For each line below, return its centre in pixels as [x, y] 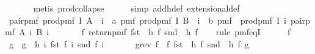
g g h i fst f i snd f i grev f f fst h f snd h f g [129, 43]
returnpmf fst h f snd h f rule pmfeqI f [190, 32]
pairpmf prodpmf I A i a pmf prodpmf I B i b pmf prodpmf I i [147, 20]
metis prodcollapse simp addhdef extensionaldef [136, 8]
